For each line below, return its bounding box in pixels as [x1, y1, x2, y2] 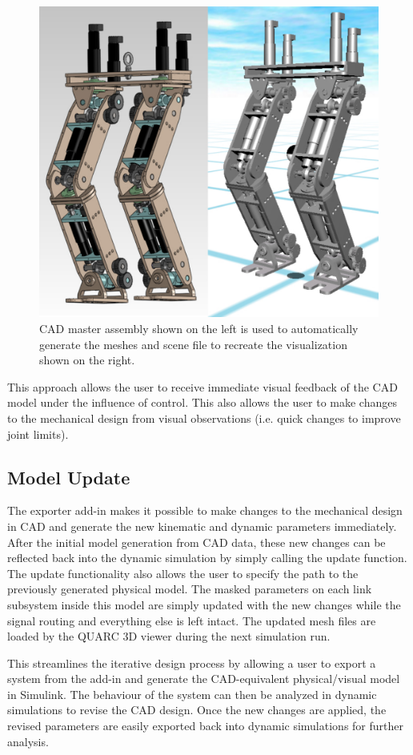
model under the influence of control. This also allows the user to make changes [7, 394, 397, 411]
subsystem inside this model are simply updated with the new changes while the [7, 596, 401, 612]
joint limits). [7, 425, 69, 442]
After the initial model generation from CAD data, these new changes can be [7, 533, 386, 550]
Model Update [7, 464, 130, 489]
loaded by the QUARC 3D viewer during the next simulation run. [7, 628, 331, 645]
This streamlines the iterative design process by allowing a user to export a [7, 654, 376, 671]
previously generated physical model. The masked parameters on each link [7, 580, 372, 597]
